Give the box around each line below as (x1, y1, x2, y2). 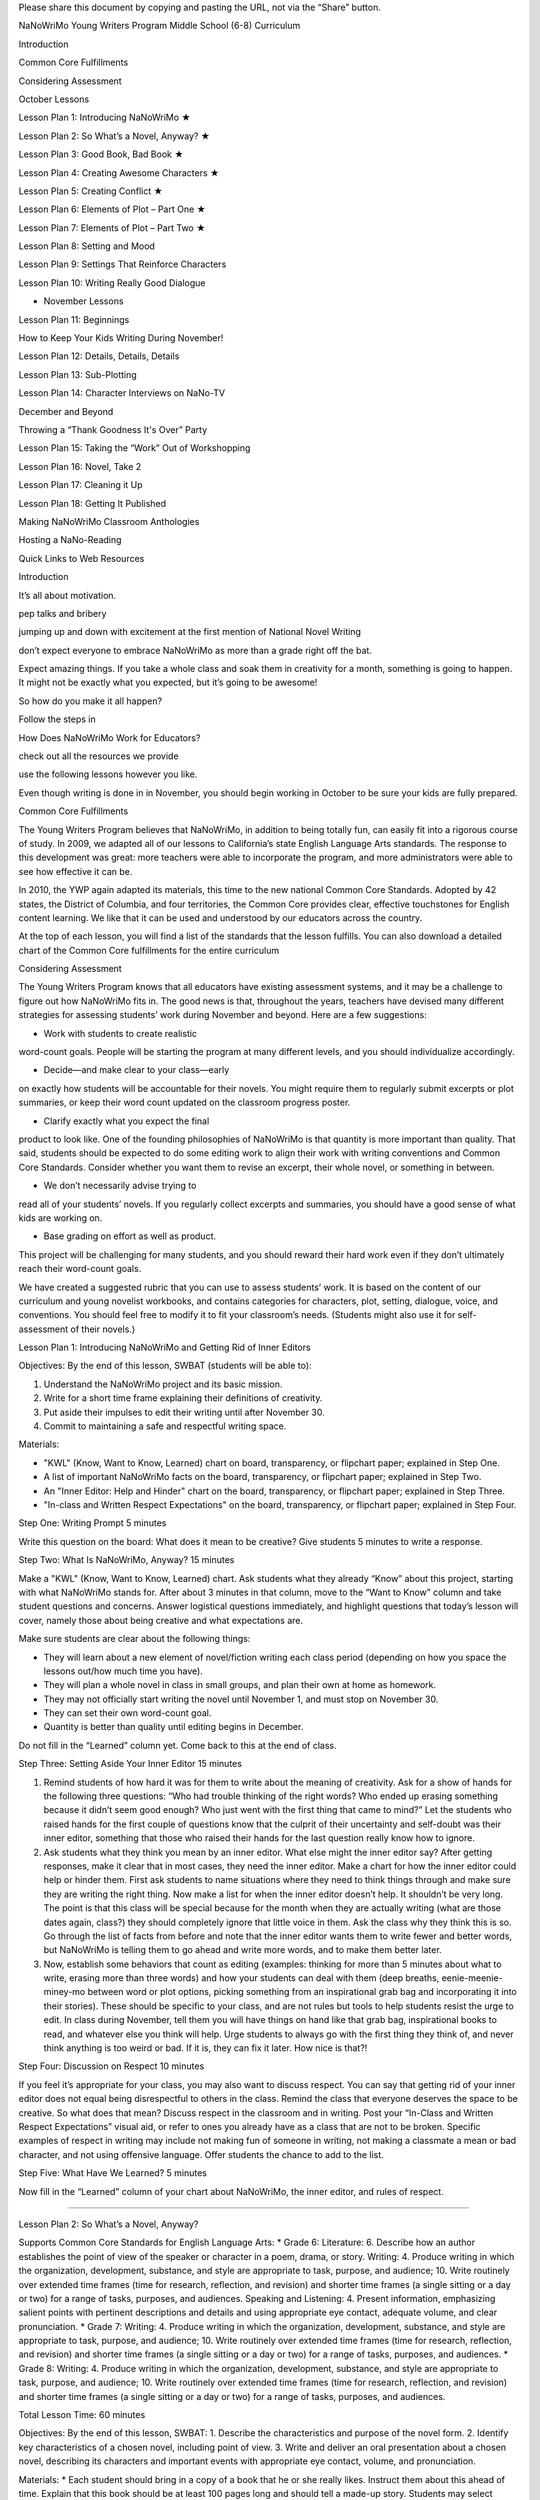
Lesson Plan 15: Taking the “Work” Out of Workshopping (18, 442, 251, 454)
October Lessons (18, 93, 90, 105)
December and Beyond (18, 405, 114, 417)
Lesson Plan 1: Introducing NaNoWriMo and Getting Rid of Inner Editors (18, 1341, 311, 1354)
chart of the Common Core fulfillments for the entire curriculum (18, 944, 280, 956)
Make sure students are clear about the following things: (18, 1633, 251, 1645)
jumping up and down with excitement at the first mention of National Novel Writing (18, 626, 362, 638)
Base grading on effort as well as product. (43, 1230, 217, 1242)
